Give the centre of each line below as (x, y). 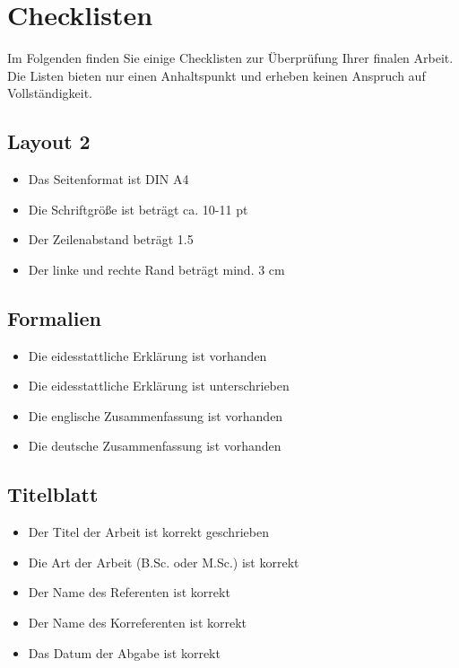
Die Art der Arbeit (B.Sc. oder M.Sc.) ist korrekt (164, 562)
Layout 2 (49, 141)
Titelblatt (53, 494)
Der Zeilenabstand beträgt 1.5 (111, 239)
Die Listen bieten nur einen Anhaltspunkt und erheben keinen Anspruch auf (217, 75)
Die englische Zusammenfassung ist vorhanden (156, 415)
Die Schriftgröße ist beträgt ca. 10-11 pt (138, 209)
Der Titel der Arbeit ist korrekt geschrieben (148, 532)
